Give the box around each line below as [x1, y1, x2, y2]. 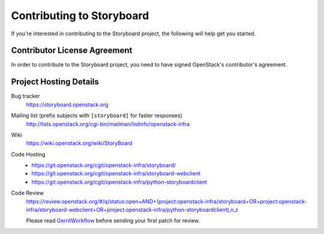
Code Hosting [11, 150, 46, 158]
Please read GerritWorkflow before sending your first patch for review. [26, 217, 200, 224]
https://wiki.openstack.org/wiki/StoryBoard [26, 139, 133, 147]
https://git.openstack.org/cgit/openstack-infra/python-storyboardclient [31, 178, 207, 186]
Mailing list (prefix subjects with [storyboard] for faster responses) [11, 112, 182, 119]
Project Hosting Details [11, 77, 99, 87]
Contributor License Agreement [11, 45, 133, 56]
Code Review [11, 189, 44, 197]
